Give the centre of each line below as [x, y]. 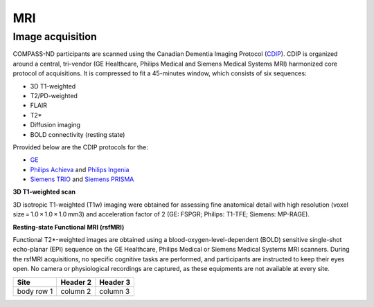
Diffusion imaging [55, 125]
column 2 [76, 291]
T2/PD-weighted [54, 95]
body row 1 [35, 291]
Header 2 [76, 282]
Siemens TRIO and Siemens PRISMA [82, 179]
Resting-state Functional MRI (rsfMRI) [69, 227]
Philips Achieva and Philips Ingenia [80, 169]
